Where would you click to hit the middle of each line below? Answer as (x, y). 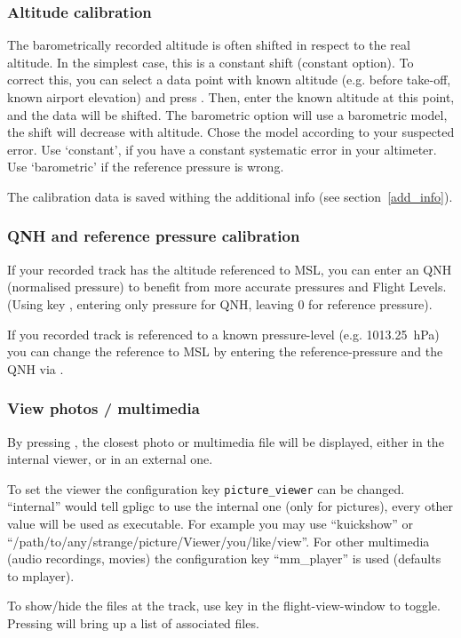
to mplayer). (41, 575)
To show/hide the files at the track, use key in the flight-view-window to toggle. (224, 606)
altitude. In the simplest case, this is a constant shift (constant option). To (211, 62)
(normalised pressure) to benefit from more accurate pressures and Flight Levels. (227, 287)
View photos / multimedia (103, 408)
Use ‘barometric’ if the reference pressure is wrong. (146, 167)
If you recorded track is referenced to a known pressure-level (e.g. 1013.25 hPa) (223, 334)
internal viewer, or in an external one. (110, 459)
